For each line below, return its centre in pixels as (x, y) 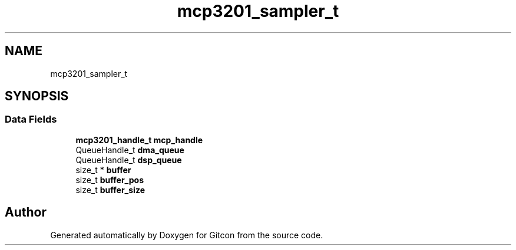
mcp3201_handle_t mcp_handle (139, 140)
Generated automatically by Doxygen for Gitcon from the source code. (187, 235)
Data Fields (31, 119)
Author (26, 212)
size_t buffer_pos (110, 180)
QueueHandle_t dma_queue (130, 150)
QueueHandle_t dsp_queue (129, 160)
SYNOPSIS (37, 96)
